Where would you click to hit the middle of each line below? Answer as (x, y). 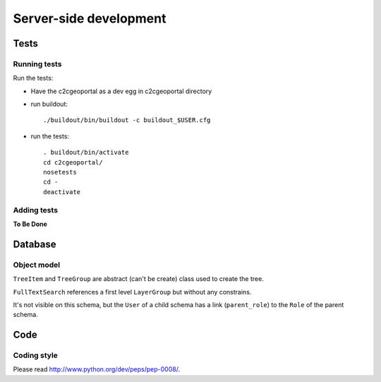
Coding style (35, 355)
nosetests (60, 172)
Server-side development (90, 18)
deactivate (62, 192)
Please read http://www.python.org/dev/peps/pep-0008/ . (96, 369)
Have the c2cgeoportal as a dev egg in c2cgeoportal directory (121, 91)
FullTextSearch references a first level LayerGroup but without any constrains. (132, 292)
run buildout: (49, 104)
